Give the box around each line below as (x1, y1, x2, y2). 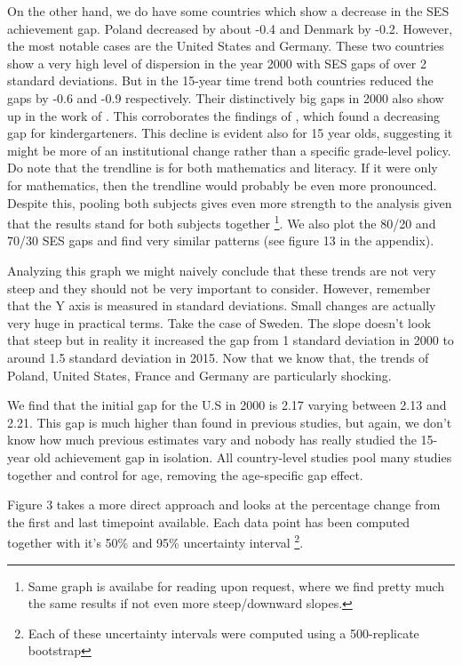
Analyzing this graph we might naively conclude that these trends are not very (7, 260, 436, 279)
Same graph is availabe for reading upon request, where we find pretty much (28, 576, 445, 595)
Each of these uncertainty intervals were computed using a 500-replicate (28, 623, 419, 642)
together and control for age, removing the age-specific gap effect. (7, 465, 363, 484)
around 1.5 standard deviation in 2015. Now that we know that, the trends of (7, 348, 429, 366)
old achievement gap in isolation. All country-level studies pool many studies (34, 447, 452, 466)
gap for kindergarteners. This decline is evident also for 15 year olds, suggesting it (7, 124, 453, 142)
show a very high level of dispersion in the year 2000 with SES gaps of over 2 (7, 53, 426, 72)
